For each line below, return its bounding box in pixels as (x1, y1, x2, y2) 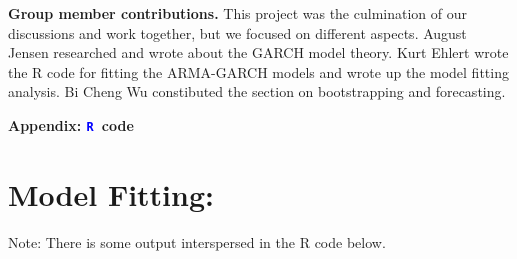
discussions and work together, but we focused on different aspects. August (8, 22, 467, 43)
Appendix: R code (8, 114, 134, 135)
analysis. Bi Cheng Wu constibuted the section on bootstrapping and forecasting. (8, 81, 506, 102)
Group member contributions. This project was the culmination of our (8, 3, 467, 23)
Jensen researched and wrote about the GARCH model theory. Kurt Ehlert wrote (8, 42, 509, 63)
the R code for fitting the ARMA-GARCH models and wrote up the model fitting (8, 61, 509, 82)
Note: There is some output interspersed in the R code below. (8, 231, 386, 252)
